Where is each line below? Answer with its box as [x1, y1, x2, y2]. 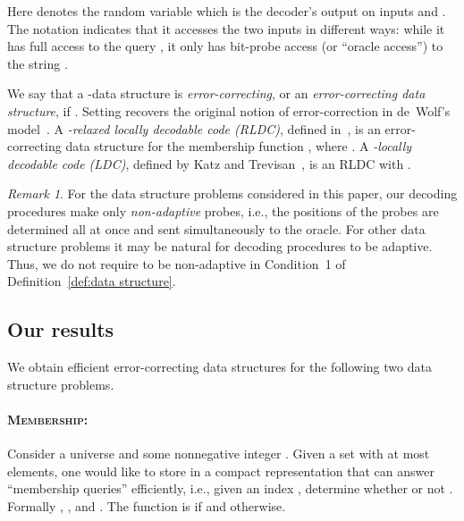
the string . [7, 54, 68, 72]
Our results [7, 315, 114, 343]
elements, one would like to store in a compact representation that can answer [7, 461, 434, 480]
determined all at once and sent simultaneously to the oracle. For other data [7, 219, 426, 238]
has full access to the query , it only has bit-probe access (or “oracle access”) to [7, 37, 443, 55]
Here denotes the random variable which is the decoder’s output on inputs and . [7, 2, 446, 20]
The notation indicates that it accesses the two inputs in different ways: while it [7, 19, 445, 38]
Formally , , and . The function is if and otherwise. [7, 496, 286, 515]
